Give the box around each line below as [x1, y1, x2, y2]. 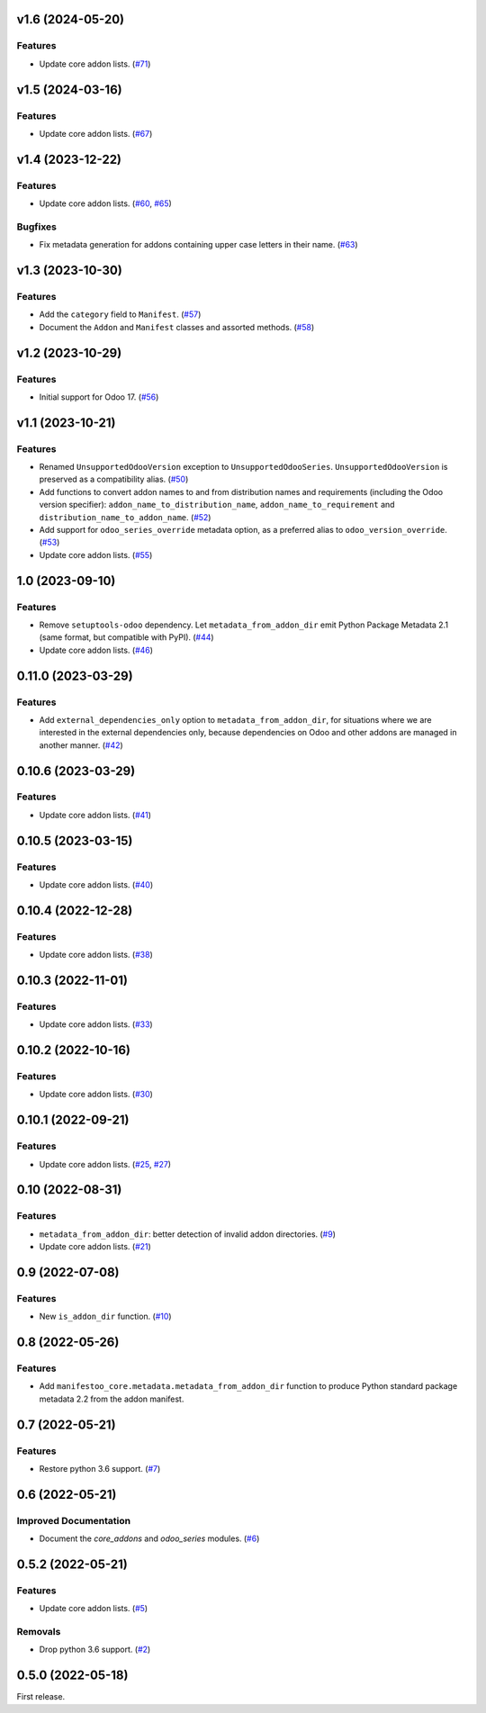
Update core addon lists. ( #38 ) [39, 950, 153, 960]
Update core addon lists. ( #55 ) [39, 549, 153, 560]
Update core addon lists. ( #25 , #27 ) [39, 1159, 171, 1169]
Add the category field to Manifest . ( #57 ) [39, 309, 202, 320]
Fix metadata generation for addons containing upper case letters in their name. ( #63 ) [39, 239, 359, 250]
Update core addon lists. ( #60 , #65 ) [39, 198, 173, 209]
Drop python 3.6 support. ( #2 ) [39, 1644, 151, 1655]
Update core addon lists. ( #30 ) [39, 1089, 153, 1100]
